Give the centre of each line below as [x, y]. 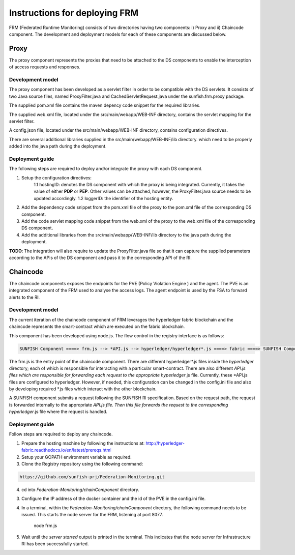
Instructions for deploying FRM [74, 13]
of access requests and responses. [45, 67]
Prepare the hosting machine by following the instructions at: [83, 443]
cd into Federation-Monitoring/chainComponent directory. [80, 490]
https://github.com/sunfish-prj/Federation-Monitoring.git [92, 477]
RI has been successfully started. [55, 544]
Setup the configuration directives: [57, 177]
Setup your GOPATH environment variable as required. [77, 457]
